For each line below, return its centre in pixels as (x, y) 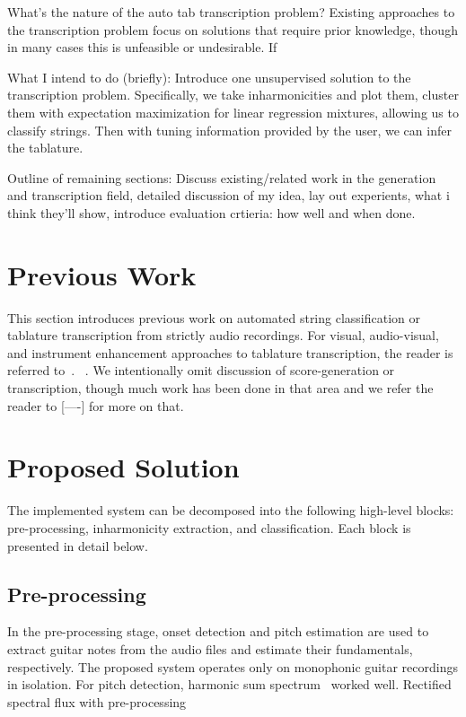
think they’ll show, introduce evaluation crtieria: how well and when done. (211, 212)
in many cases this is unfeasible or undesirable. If (142, 47)
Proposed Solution (123, 467)
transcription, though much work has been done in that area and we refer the (220, 388)
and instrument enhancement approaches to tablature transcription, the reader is (230, 352)
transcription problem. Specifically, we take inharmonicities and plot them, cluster (233, 95)
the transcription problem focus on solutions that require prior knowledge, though (233, 29)
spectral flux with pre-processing (97, 701)
